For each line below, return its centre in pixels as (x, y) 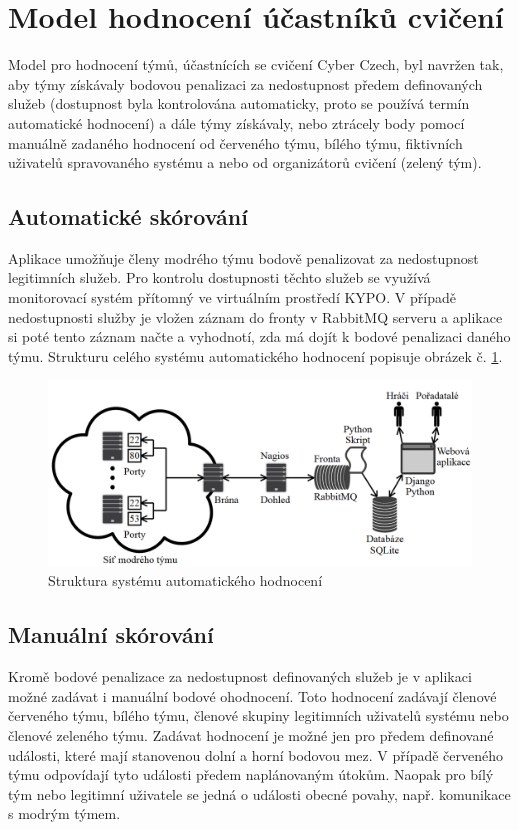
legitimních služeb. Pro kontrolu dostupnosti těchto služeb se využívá (219, 277)
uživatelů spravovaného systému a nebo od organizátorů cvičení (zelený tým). (245, 162)
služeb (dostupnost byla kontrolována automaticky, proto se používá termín (239, 103)
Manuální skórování (111, 634)
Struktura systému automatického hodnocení (185, 580)
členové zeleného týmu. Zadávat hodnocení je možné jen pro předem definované (251, 734)
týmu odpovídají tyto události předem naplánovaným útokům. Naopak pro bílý (251, 774)
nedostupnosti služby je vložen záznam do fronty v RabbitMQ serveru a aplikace (255, 316)
